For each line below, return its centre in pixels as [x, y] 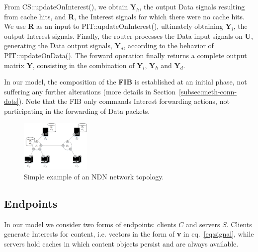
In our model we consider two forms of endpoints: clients [90, 224]
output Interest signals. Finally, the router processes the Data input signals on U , [129, 36]
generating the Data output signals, [58, 45]
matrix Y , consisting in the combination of [69, 65]
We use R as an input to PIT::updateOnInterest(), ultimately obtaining [114, 26]
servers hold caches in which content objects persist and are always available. [121, 243]
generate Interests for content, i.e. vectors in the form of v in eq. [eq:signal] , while [129, 234]
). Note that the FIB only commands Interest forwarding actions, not [124, 101]
